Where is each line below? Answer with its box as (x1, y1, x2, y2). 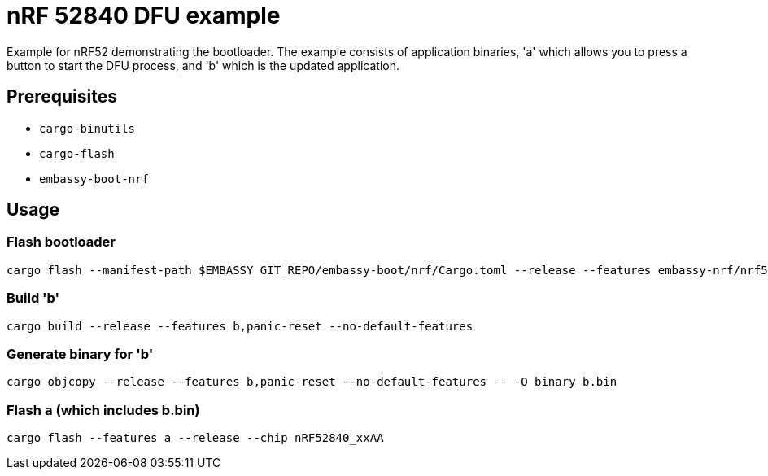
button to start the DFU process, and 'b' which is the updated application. (7, 58, 399, 72)
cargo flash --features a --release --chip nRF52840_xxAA (7, 431, 384, 445)
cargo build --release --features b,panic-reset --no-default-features (7, 319, 473, 333)
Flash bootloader (7, 234, 116, 251)
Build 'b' (7, 290, 60, 307)
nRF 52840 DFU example (7, 2, 281, 29)
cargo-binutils (39, 121, 136, 135)
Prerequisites (7, 86, 117, 107)
